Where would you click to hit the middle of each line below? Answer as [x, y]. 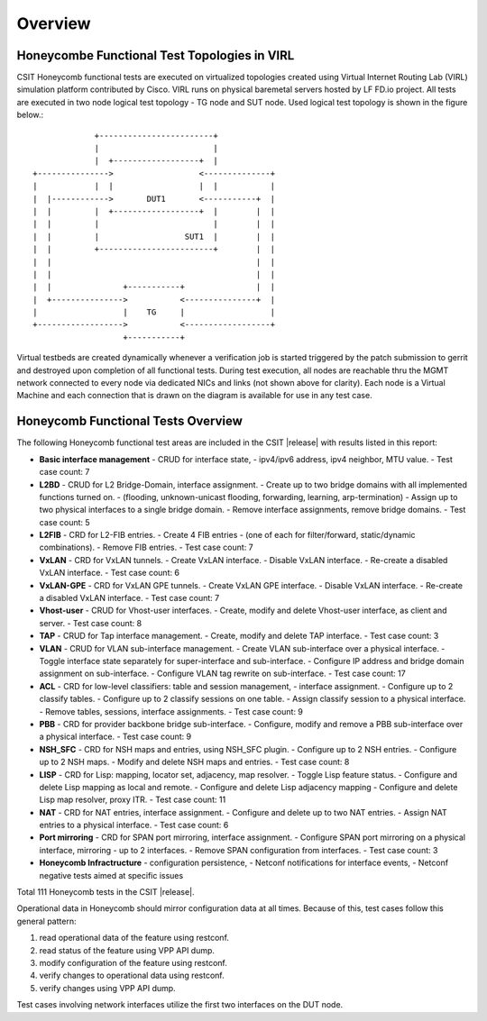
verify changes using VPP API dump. [107, 988]
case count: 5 [64, 522]
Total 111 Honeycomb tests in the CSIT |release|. [106, 892]
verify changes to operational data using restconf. [132, 975]
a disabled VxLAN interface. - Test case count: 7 [129, 598]
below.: [30, 115]
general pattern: [46, 921]
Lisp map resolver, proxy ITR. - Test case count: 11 [133, 800]
